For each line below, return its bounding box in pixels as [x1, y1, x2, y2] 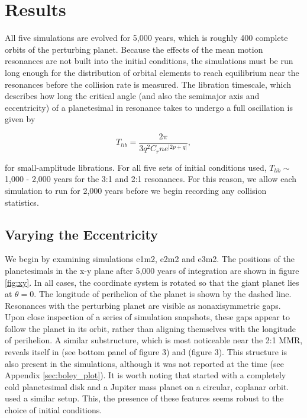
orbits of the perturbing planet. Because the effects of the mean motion [5, 43, 263, 55]
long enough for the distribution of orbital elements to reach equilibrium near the [5, 66, 299, 78]
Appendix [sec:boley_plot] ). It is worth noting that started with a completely [5, 369, 286, 381]
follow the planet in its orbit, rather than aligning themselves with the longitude [5, 322, 296, 334]
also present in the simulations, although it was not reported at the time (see [5, 357, 284, 369]
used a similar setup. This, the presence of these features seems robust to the [5, 392, 284, 404]
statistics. [5, 196, 39, 208]
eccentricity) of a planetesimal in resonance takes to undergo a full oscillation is [5, 101, 293, 113]
